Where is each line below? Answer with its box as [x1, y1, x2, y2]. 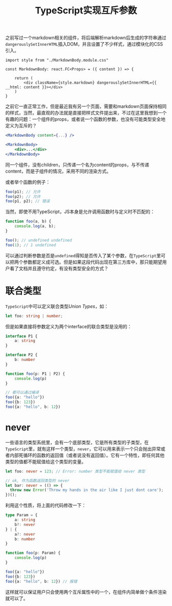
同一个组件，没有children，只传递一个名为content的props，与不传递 [5, 161, 149, 167]
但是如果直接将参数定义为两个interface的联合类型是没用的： [5, 323, 132, 329]
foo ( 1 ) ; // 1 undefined [5, 242, 56, 248]
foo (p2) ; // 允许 [5, 194, 41, 199]
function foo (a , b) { [5, 219, 52, 224]
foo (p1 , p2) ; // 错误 [5, 199, 50, 204]
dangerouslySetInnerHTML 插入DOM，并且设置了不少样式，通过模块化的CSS [5, 41, 163, 47]
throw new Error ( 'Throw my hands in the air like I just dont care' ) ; [10, 487, 164, 493]
